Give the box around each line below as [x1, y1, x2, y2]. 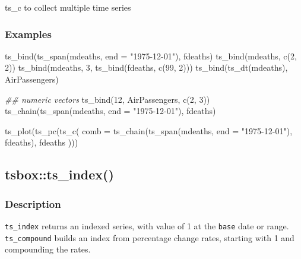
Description [5, 196, 61, 211]
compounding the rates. [5, 243, 91, 255]
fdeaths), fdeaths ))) [5, 136, 78, 149]
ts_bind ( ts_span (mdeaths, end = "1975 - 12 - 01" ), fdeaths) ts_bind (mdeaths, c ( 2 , [5, 49, 297, 62]
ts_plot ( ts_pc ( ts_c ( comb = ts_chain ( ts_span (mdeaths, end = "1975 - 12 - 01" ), [5, 124, 293, 137]
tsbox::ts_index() [5, 165, 114, 184]
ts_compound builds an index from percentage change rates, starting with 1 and [5, 231, 294, 244]
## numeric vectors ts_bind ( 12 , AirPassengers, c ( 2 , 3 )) [5, 93, 210, 105]
